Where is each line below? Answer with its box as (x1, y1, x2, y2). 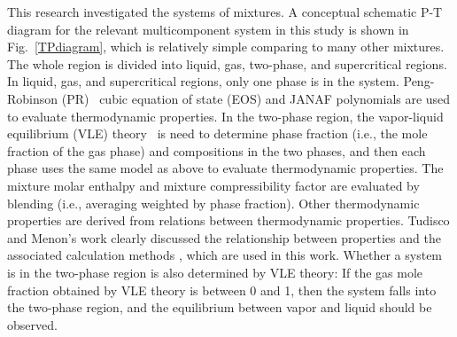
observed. (7, 315, 58, 333)
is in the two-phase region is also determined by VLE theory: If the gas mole (7, 263, 423, 281)
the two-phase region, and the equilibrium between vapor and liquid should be (7, 298, 432, 317)
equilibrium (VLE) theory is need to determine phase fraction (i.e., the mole (7, 124, 428, 143)
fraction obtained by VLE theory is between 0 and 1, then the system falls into (7, 280, 437, 299)
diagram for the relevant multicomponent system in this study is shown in (7, 20, 409, 38)
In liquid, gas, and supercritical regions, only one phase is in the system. (7, 72, 399, 90)
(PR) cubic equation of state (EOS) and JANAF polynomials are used (61, 89, 451, 107)
